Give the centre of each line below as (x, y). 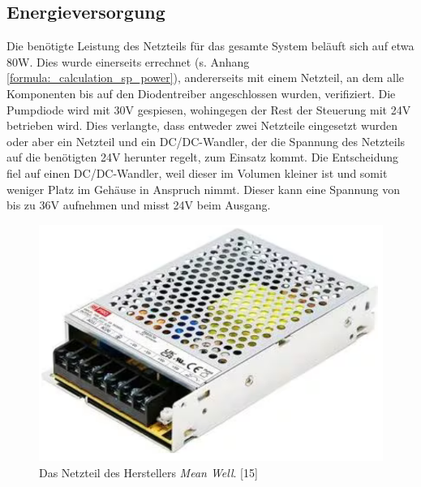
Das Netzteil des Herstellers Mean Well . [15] (148, 472)
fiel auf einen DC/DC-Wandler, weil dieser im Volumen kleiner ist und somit (197, 172)
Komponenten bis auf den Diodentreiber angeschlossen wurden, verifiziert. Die (201, 93)
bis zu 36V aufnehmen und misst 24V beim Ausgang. (139, 205)
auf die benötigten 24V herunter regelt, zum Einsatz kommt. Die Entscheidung (203, 157)
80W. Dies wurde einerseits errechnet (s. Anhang (128, 61)
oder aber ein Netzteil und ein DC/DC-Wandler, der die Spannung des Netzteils (206, 141)
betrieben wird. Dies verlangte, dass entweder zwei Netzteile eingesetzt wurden (202, 125)
